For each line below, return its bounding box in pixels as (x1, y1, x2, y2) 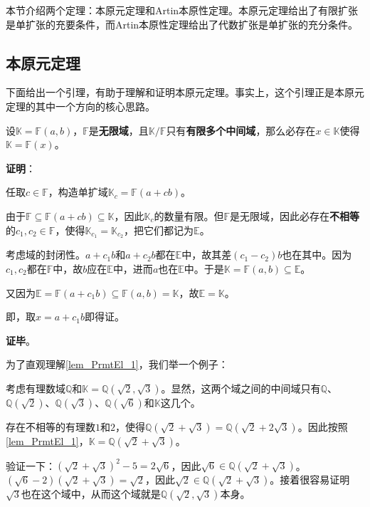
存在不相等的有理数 (6, 419, 95, 434)
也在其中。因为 (282, 247, 352, 262)
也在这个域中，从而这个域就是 (21, 486, 161, 501)
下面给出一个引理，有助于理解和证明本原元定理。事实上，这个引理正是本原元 (6, 85, 364, 100)
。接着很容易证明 (270, 472, 350, 487)
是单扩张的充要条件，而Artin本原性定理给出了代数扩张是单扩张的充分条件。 (6, 16, 359, 31)
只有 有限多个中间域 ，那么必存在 (166, 122, 316, 137)
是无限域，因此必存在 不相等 (230, 208, 360, 223)
